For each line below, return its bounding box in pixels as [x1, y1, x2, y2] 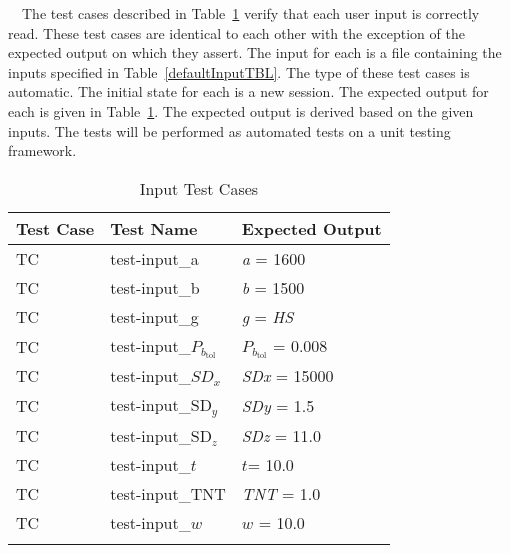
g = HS [241, 304, 294, 328]
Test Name [110, 216, 198, 240]
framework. [8, 140, 77, 161]
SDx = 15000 [241, 364, 334, 388]
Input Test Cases [139, 176, 259, 200]
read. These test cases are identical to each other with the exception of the [8, 22, 465, 43]
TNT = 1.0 [241, 482, 321, 506]
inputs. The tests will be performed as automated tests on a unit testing [8, 120, 451, 141]
